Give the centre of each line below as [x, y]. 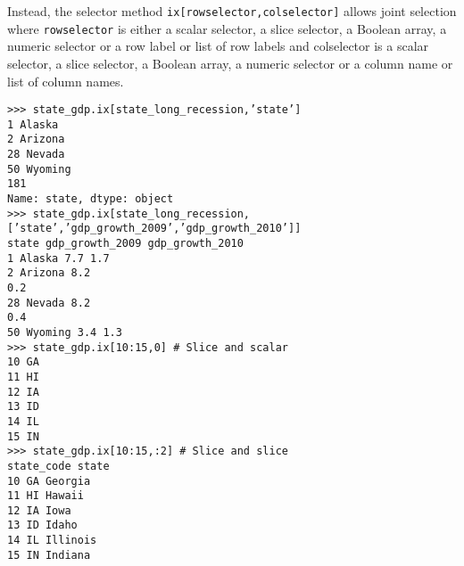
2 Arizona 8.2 [49, 273]
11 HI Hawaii [46, 496]
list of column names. [66, 81]
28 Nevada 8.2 [49, 303]
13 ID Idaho [42, 525]
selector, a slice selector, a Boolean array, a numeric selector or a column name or [230, 63]
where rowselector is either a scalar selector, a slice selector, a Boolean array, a [227, 28]
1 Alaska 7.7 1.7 [58, 258]
